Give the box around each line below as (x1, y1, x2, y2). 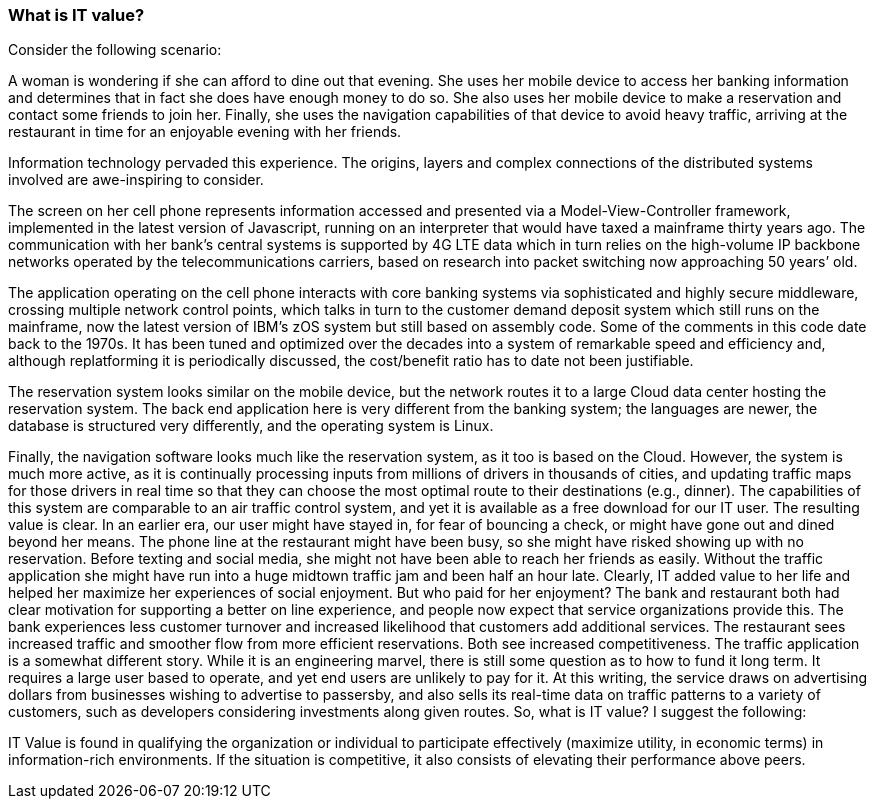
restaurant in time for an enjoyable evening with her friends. (8, 123, 402, 141)
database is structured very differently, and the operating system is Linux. (8, 417, 494, 435)
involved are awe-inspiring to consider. (8, 171, 264, 189)
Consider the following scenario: (8, 41, 222, 59)
